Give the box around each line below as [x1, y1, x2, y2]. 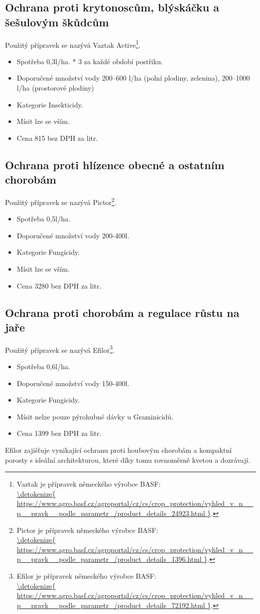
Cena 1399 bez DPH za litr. [16, 428, 102, 438]
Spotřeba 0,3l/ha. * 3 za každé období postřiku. [16, 56, 163, 66]
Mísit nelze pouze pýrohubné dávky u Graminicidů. [16, 411, 173, 421]
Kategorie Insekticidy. [16, 99, 83, 109]
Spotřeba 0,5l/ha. [16, 213, 70, 224]
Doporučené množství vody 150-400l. [16, 378, 130, 388]
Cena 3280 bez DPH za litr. [16, 280, 102, 291]
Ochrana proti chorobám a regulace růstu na [5, 305, 240, 320]
